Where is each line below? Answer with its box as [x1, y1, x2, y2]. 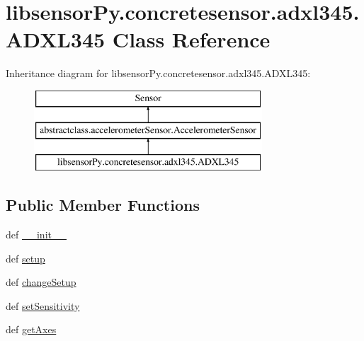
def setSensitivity [6, 298, 80, 313]
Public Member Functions [6, 194, 200, 216]
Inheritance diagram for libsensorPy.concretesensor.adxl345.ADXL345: [6, 66, 311, 81]
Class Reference [112, 25, 271, 54]
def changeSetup [6, 274, 76, 289]
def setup [6, 250, 45, 265]
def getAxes [6, 322, 57, 337]
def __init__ [6, 227, 67, 242]
